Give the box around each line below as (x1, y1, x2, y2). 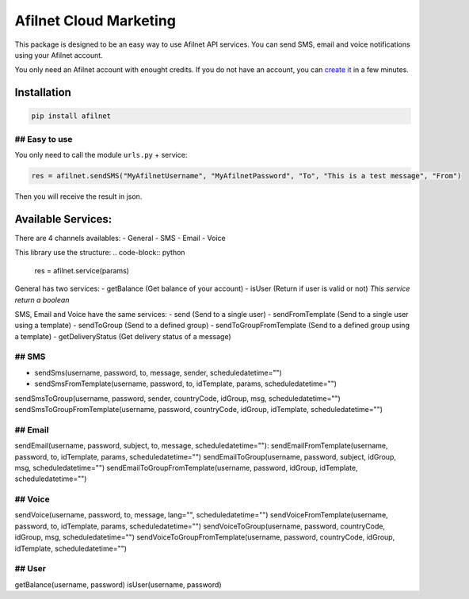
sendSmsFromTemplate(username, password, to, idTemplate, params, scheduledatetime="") (34, 379, 337, 388)
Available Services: (14, 212, 112, 226)
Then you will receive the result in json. (14, 192, 143, 201)
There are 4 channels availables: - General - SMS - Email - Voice (14, 233, 226, 242)
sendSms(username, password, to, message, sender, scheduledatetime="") (34, 368, 283, 377)
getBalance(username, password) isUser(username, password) (14, 579, 222, 589)
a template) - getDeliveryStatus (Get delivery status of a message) (14, 331, 231, 341)
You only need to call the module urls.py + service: (14, 151, 188, 160)
